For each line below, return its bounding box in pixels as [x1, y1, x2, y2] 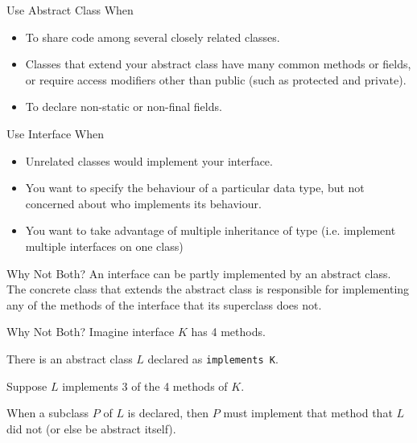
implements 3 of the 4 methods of [62, 377, 228, 394]
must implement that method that [223, 404, 393, 421]
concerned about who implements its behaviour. [25, 195, 262, 211]
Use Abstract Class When [6, 2, 134, 18]
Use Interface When [6, 125, 105, 142]
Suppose [6, 377, 47, 394]
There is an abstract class [6, 350, 133, 367]
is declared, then [127, 404, 209, 421]
